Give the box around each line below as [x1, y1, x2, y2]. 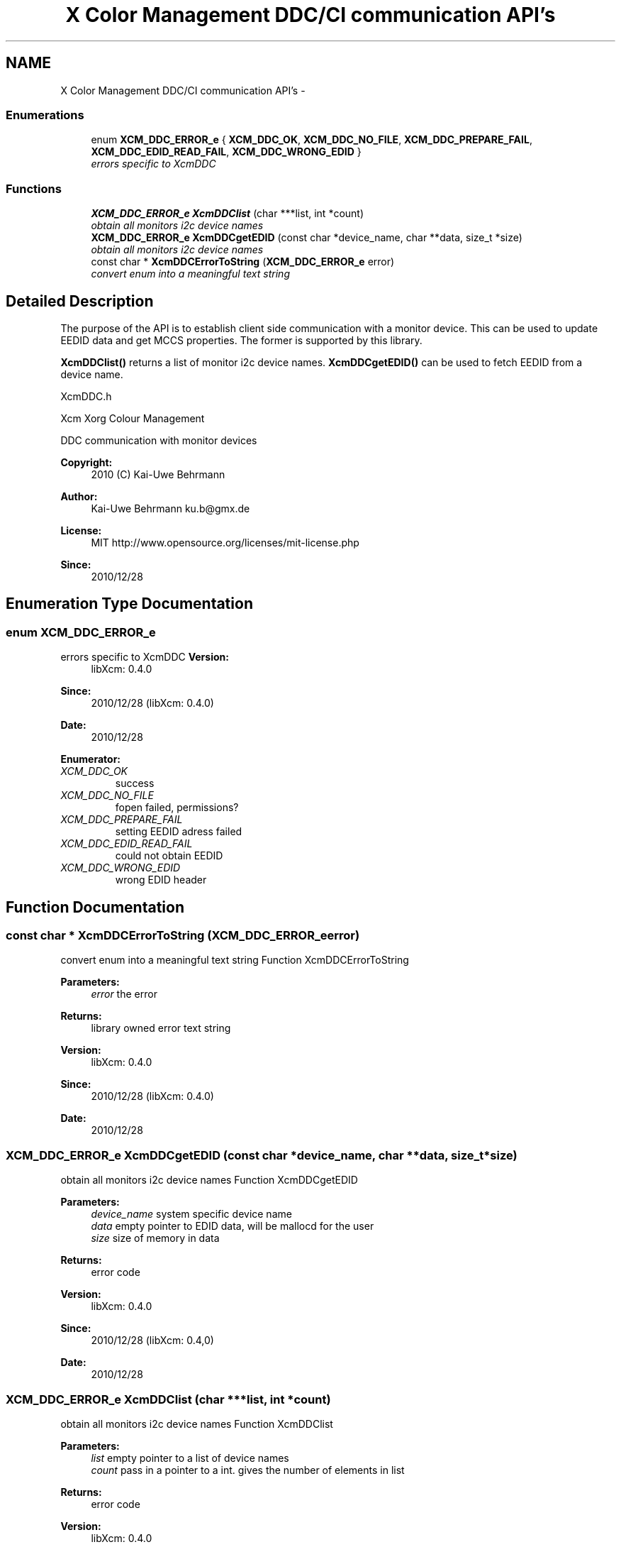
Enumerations [6, 107, 84, 122]
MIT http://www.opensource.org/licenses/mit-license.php [91, 536, 359, 549]
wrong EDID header [115, 874, 207, 886]
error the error [91, 988, 157, 1001]
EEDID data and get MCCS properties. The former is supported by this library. [60, 334, 423, 346]
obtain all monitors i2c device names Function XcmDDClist [60, 1417, 333, 1430]
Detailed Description [6, 292, 154, 310]
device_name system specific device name [91, 1208, 292, 1221]
